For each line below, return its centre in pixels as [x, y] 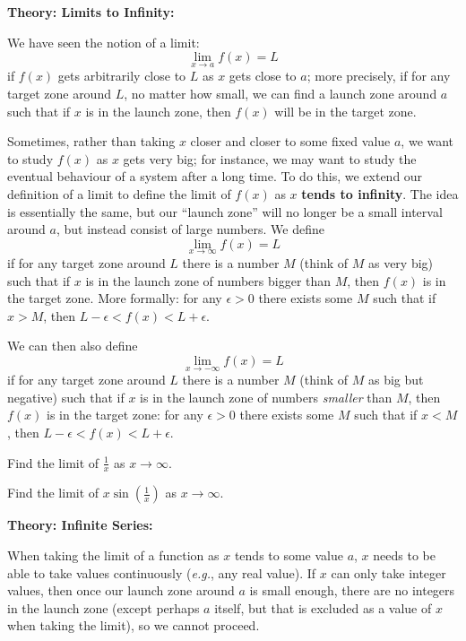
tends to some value [289, 554]
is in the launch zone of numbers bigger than [208, 280]
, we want [427, 141]
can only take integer [388, 572]
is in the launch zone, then [158, 111]
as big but [396, 380]
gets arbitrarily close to [122, 76]
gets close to [263, 76]
